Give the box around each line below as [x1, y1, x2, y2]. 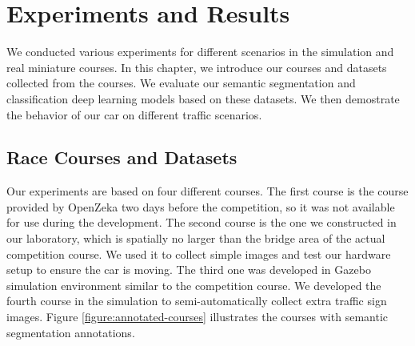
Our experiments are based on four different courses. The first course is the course [6, 183, 409, 199]
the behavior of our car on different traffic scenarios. [6, 106, 262, 123]
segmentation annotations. [6, 324, 135, 340]
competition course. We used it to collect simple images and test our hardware [6, 245, 391, 262]
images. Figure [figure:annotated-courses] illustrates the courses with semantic [6, 308, 388, 325]
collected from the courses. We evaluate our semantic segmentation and [6, 74, 356, 91]
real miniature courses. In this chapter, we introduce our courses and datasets [6, 58, 387, 75]
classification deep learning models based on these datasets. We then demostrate [6, 90, 400, 107]
